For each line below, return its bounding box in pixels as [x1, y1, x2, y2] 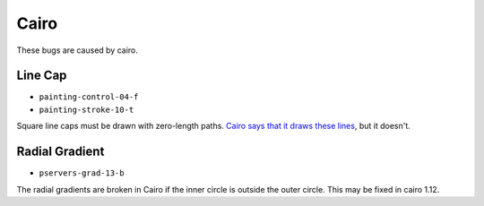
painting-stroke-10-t [39, 104, 134, 115]
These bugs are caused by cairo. [16, 45, 139, 56]
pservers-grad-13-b [39, 168, 125, 178]
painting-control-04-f [39, 92, 139, 102]
